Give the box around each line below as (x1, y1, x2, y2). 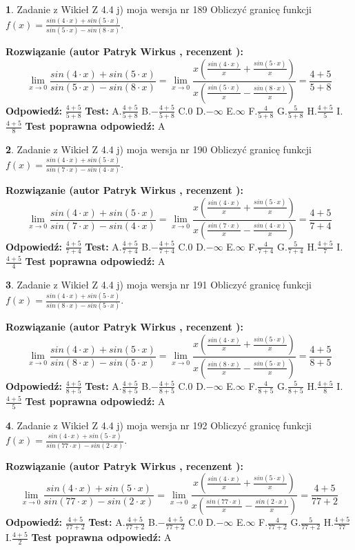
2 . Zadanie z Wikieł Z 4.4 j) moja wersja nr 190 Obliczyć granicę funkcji (6, 141, 312, 156)
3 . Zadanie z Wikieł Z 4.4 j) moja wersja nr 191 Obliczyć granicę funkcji (6, 277, 312, 292)
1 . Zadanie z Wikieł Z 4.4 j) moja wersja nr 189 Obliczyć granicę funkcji (6, 2, 312, 16)
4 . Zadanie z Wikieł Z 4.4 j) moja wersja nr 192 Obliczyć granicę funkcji (6, 418, 312, 432)
